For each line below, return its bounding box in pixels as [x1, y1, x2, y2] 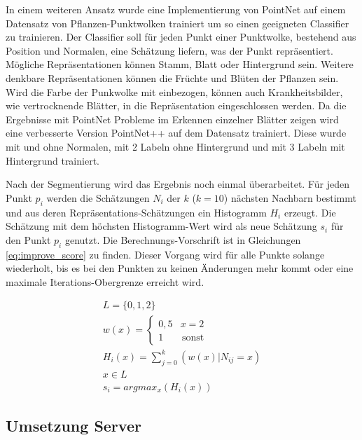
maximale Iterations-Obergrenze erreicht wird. [6, 274, 204, 289]
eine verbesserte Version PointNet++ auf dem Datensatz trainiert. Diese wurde [6, 125, 347, 140]
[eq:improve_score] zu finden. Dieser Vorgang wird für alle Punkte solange [6, 247, 325, 261]
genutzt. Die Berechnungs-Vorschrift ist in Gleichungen [64, 232, 301, 247]
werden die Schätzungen [46, 190, 150, 205]
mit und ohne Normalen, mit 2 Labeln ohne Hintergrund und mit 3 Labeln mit [6, 139, 345, 153]
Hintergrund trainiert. [6, 153, 99, 167]
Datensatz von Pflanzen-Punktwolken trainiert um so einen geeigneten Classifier [6, 15, 349, 30]
